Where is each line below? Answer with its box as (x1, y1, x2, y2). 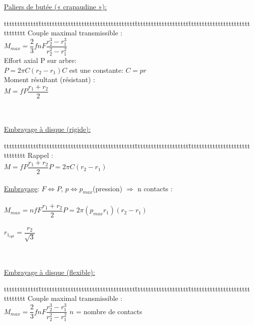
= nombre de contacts (76, 306, 142, 316)
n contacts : (137, 183, 173, 193)
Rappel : (28, 150, 54, 160)
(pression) (92, 183, 122, 193)
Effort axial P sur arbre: (4, 55, 77, 65)
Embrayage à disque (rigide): (4, 124, 91, 134)
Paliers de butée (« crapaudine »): (4, 1, 107, 11)
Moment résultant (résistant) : (4, 74, 95, 85)
